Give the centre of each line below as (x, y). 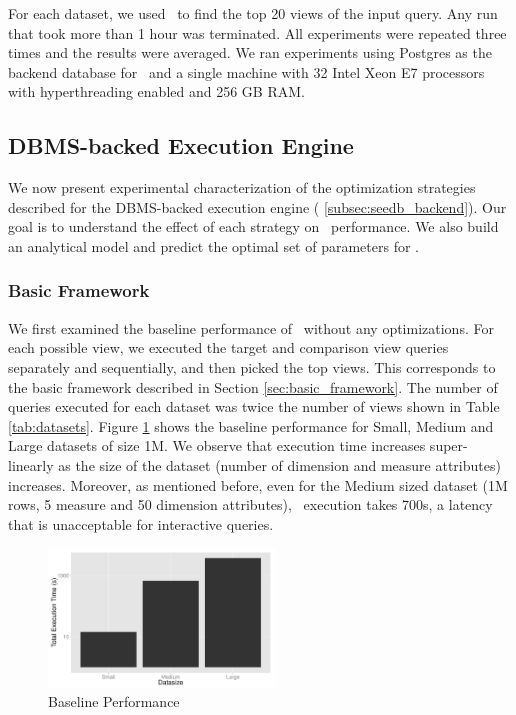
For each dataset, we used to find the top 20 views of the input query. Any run (253, 13)
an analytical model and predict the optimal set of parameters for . (213, 245)
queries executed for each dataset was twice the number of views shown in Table (254, 406)
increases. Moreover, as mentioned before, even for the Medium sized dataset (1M (258, 484)
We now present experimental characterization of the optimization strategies (242, 187)
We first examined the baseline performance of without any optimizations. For (251, 327)
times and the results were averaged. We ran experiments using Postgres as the (250, 52)
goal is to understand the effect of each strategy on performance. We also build (253, 226)
